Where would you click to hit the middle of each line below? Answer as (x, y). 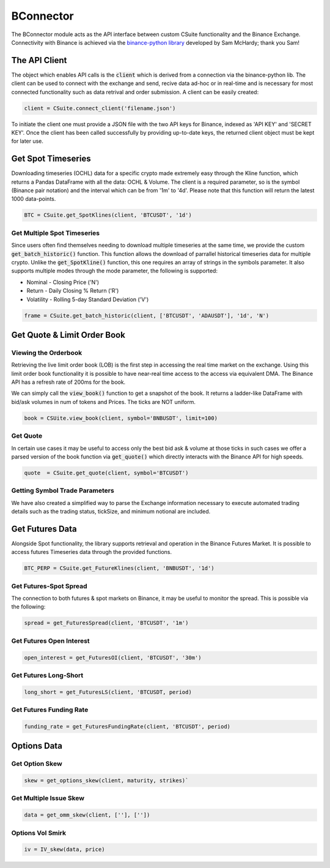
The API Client (39, 60)
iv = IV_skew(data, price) (64, 850)
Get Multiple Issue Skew (48, 798)
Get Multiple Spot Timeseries (56, 233)
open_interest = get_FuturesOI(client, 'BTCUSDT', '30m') (113, 657)
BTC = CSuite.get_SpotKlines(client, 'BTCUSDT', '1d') (108, 215)
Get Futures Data (44, 529)
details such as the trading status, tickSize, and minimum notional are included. (111, 512)
